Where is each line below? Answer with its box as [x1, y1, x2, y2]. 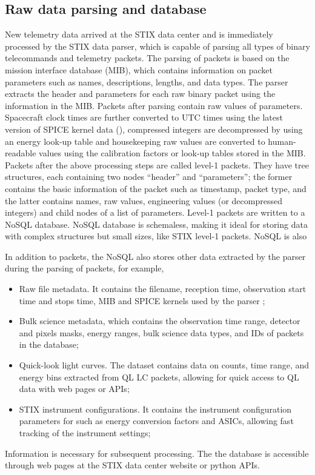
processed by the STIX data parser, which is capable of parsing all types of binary [5, 39, 310, 52]
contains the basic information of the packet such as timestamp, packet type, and [5, 182, 307, 194]
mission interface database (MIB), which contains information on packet [5, 63, 273, 76]
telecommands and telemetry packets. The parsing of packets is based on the [5, 51, 290, 64]
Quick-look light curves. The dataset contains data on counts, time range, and [19, 359, 310, 371]
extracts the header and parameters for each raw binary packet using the [5, 87, 276, 100]
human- [268, 135, 296, 147]
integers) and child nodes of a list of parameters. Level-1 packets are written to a [5, 206, 305, 219]
